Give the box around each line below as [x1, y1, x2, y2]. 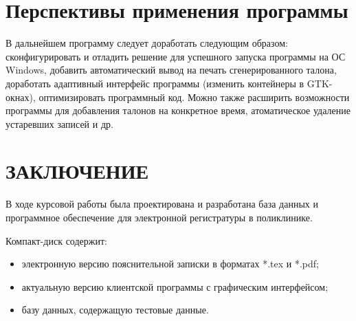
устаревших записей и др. [5, 116, 113, 131]
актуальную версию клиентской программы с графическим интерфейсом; [21, 279, 329, 294]
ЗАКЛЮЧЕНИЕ [5, 157, 149, 185]
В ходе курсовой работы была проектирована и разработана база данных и [5, 197, 318, 211]
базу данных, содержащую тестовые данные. [21, 302, 209, 317]
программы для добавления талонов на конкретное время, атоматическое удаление [5, 103, 351, 118]
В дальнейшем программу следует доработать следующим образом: [5, 36, 288, 50]
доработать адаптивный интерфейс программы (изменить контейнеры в [5, 76, 304, 90]
